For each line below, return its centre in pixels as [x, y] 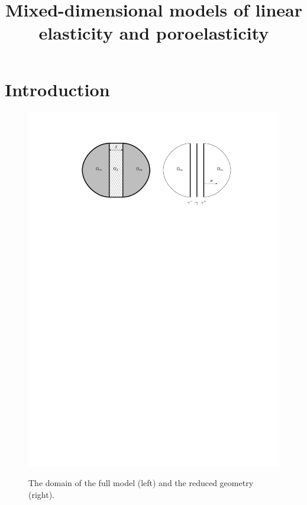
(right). [42, 494]
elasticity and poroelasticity [154, 33]
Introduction [57, 89]
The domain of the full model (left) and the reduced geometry [141, 483]
